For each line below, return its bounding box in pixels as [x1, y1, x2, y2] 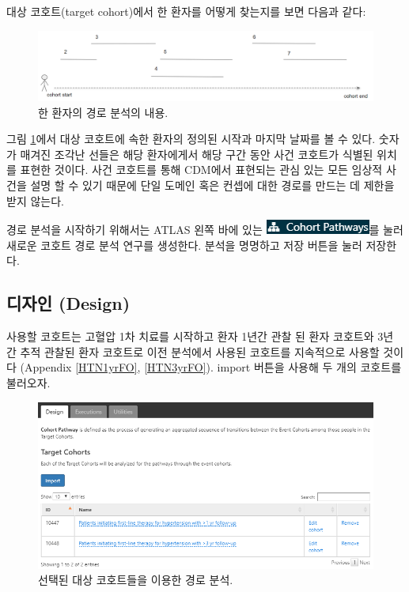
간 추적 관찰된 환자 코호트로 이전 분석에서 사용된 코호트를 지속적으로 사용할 [6, 343, 380, 360]
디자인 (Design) [6, 291, 131, 315]
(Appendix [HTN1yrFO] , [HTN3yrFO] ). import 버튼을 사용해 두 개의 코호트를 [20, 359, 402, 375]
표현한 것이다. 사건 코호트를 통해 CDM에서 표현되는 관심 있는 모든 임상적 [20, 161, 383, 178]
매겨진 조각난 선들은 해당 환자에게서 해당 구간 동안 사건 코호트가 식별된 [20, 145, 373, 162]
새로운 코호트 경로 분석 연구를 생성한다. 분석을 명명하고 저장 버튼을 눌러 [6, 236, 362, 253]
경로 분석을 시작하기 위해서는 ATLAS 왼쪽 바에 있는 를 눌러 [6, 221, 403, 238]
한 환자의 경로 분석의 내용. [38, 104, 169, 120]
